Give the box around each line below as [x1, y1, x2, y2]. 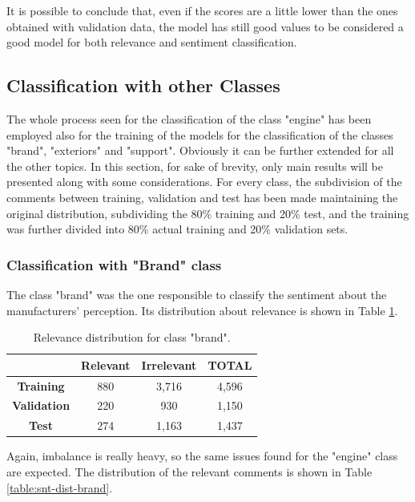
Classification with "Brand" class [6, 254, 222, 274]
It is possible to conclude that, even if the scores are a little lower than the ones [6, 2, 398, 18]
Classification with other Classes [6, 73, 280, 98]
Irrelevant [141, 356, 197, 373]
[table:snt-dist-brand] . [6, 479, 113, 496]
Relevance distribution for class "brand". [33, 329, 231, 346]
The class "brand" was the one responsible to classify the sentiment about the [6, 285, 387, 302]
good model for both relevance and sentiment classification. [6, 34, 297, 51]
